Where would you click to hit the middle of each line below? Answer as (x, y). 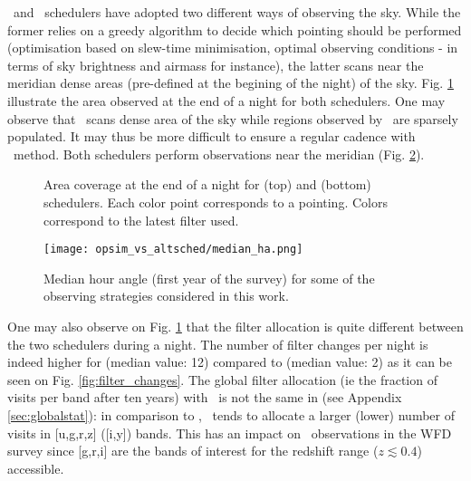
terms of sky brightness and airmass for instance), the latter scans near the (216, 65)
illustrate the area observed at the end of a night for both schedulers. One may (226, 100)
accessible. (36, 468)
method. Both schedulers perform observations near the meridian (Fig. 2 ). (219, 154)
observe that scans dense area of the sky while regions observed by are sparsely (233, 118)
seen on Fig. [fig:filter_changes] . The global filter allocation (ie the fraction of (222, 379)
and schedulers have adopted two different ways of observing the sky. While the (237, 12)
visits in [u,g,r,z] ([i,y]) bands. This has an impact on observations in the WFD (230, 433)
